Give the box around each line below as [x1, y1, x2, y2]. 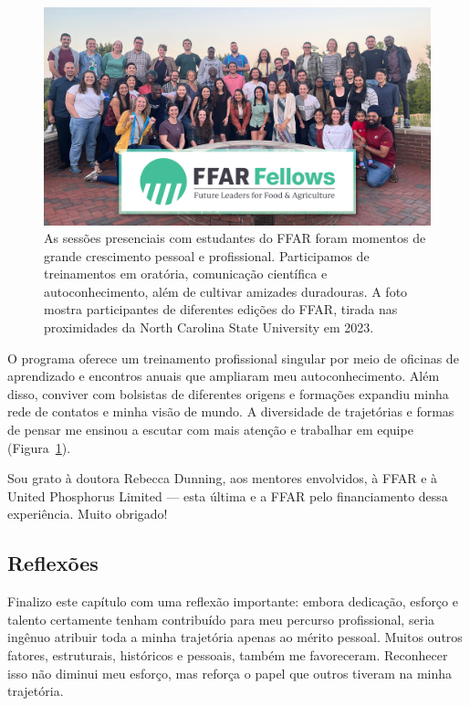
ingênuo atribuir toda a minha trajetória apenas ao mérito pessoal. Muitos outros [7, 627, 463, 647]
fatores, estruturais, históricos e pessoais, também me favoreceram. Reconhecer [7, 645, 448, 664]
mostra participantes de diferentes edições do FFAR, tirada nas [44, 300, 398, 319]
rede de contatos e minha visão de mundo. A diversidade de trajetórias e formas [7, 402, 454, 421]
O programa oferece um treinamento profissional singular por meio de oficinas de [7, 348, 459, 367]
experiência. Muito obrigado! [7, 504, 168, 523]
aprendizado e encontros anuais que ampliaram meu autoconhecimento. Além [7, 366, 440, 385]
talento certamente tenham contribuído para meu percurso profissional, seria [7, 609, 435, 628]
